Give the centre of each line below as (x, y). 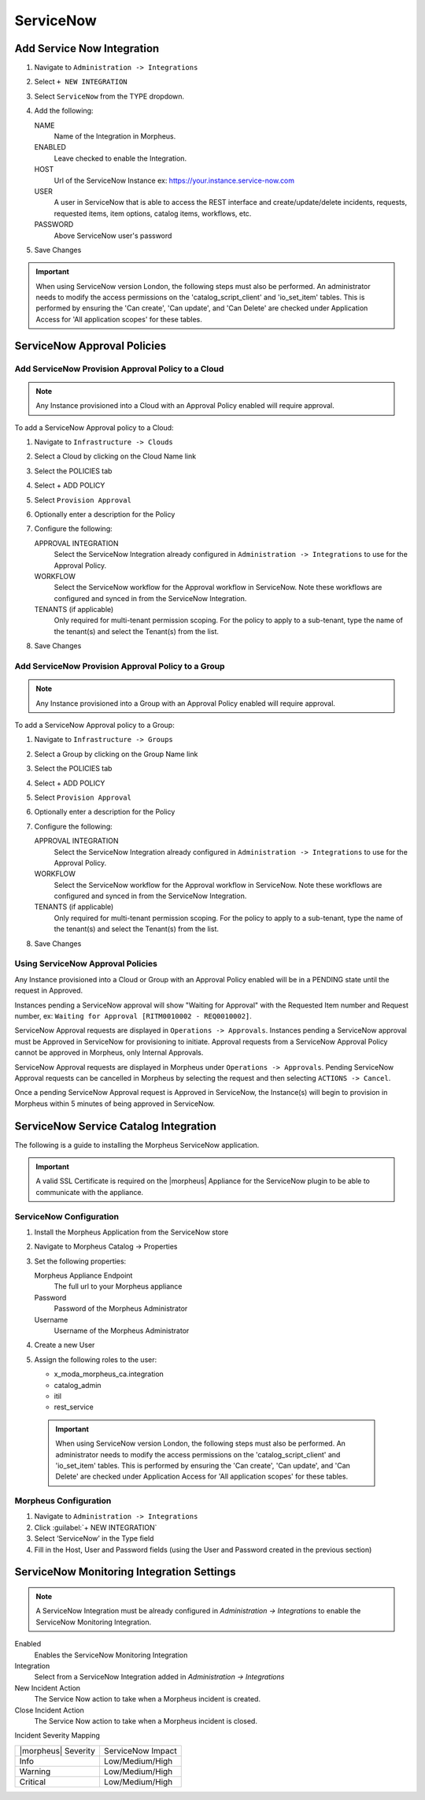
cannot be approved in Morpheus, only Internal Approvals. (109, 1052)
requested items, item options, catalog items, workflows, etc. (153, 213)
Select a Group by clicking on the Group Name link (116, 754)
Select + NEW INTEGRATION (81, 82)
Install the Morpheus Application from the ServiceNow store (131, 1232)
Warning (35, 1771)
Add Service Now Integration (87, 48)
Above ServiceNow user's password (113, 236)
